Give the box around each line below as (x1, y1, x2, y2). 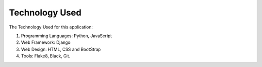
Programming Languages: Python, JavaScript (21, 33, 112, 39)
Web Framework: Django (21, 40, 71, 45)
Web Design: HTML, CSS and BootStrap (21, 46, 101, 52)
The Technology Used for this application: (9, 24, 93, 30)
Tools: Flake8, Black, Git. (21, 53, 70, 59)
